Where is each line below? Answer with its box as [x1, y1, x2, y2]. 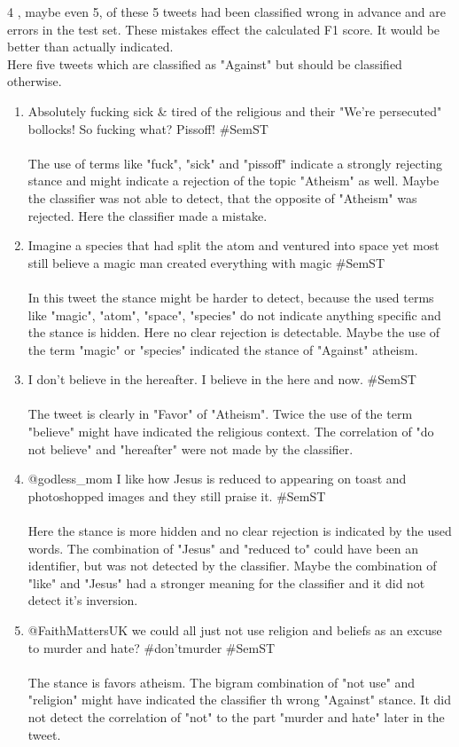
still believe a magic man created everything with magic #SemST [27, 253, 385, 271]
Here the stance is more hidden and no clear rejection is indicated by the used [27, 522, 452, 540]
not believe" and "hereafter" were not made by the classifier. [27, 439, 354, 458]
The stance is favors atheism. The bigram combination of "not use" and [27, 672, 416, 691]
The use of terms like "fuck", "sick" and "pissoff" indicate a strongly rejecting [27, 153, 442, 172]
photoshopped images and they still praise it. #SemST [27, 486, 326, 505]
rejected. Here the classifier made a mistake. [27, 206, 268, 224]
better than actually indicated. [7, 37, 174, 56]
